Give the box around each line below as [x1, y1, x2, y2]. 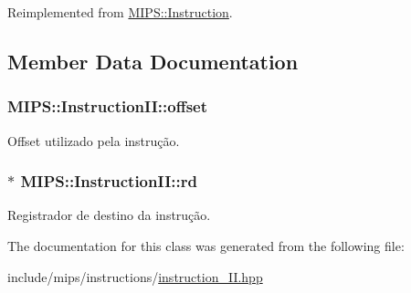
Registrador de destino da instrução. [7, 205, 211, 225]
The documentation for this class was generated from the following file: [7, 236, 405, 255]
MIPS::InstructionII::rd [20, 170, 197, 193]
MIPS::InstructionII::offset [7, 95, 208, 118]
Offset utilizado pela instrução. [7, 131, 180, 150]
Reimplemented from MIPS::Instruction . [7, 3, 233, 21]
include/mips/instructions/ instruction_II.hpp [7, 267, 263, 286]
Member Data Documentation [7, 47, 299, 75]
